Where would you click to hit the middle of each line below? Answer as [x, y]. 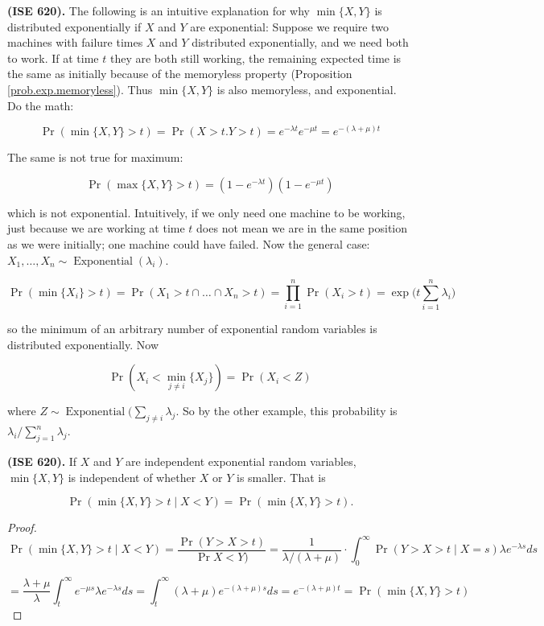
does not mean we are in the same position [302, 228]
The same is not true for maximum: [95, 157]
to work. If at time [53, 58]
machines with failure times [75, 42]
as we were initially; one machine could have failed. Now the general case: [189, 243]
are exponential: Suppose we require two [289, 26]
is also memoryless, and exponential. [307, 89]
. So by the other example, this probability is [286, 411]
